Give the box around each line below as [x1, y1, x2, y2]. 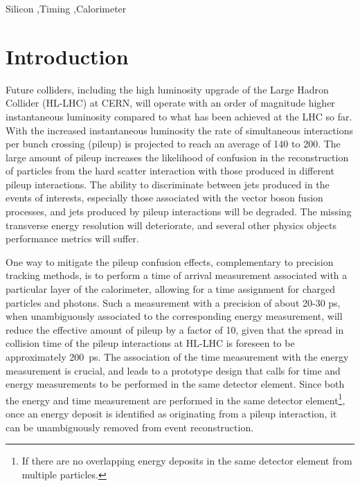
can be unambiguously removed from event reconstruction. [6, 420, 254, 434]
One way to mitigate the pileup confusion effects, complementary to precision [6, 254, 334, 269]
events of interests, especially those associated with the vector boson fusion [6, 190, 323, 205]
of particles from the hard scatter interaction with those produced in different [6, 163, 334, 178]
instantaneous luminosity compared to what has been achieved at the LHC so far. [6, 109, 352, 123]
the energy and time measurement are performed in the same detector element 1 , [6, 390, 345, 407]
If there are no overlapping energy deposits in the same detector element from [21, 453, 352, 468]
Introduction [6, 42, 129, 70]
